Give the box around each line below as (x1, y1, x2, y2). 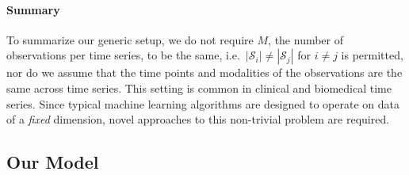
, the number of (268, 31, 344, 48)
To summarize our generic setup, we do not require (6, 31, 254, 48)
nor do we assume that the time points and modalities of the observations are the (6, 64, 403, 81)
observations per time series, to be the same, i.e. (6, 47, 240, 63)
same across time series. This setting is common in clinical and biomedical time (6, 79, 392, 96)
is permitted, (341, 47, 403, 63)
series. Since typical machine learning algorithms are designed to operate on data (6, 95, 399, 112)
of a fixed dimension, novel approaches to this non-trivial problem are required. (6, 111, 390, 127)
